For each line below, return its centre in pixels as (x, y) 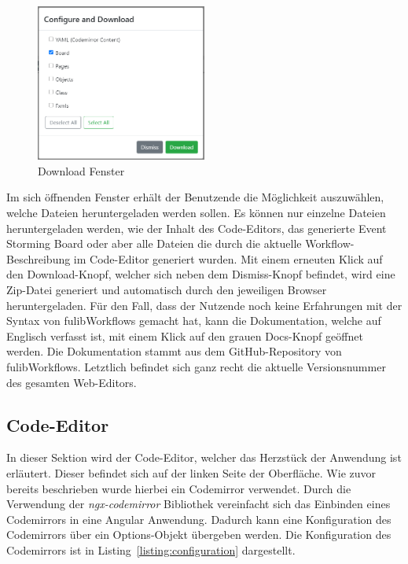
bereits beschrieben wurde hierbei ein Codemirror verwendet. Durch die (179, 488)
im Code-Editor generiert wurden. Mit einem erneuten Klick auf (228, 258)
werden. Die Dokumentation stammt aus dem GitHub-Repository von (174, 351)
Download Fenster (81, 170)
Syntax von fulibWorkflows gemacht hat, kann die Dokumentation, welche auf (194, 321)
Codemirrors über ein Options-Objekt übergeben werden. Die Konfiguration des (199, 535)
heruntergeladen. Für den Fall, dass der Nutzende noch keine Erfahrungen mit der (204, 305)
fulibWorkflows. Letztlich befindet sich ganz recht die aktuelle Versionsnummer (196, 366)
